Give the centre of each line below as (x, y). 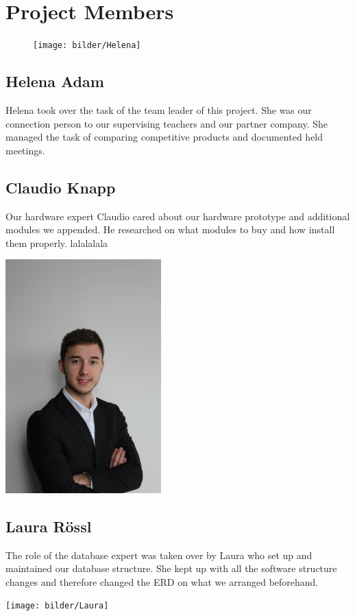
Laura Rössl (49, 526)
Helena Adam (55, 81)
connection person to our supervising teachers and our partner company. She (167, 123)
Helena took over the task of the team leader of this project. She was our (159, 109)
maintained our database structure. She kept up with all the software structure (171, 568)
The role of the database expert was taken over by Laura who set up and (159, 555)
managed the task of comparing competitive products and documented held (164, 137)
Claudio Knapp (61, 187)
